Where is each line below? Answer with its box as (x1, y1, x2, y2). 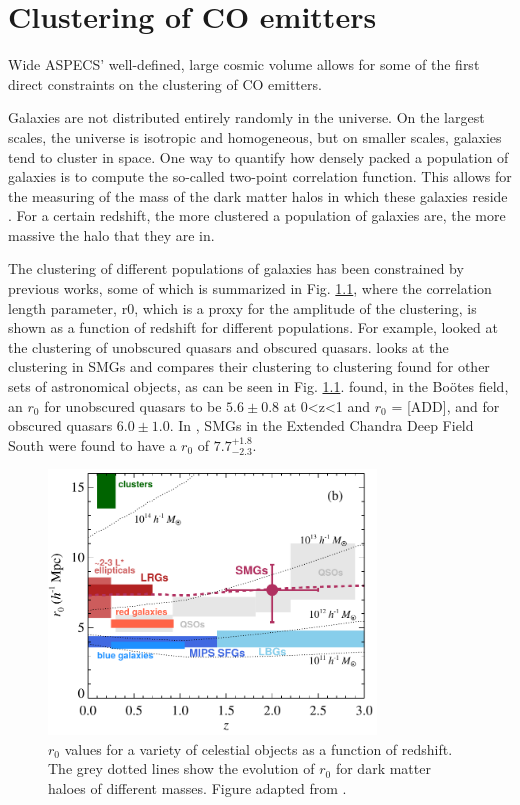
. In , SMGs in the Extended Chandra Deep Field (169, 415, 474, 436)
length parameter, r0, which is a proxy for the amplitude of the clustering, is (8, 297, 477, 318)
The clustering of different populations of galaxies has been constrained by (8, 258, 464, 279)
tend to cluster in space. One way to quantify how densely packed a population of (8, 146, 509, 167)
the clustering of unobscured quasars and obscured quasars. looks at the (8, 336, 449, 357)
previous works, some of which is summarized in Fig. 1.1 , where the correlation (8, 278, 492, 299)
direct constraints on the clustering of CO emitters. (8, 73, 322, 94)
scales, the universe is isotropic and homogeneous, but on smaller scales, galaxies (8, 126, 502, 147)
